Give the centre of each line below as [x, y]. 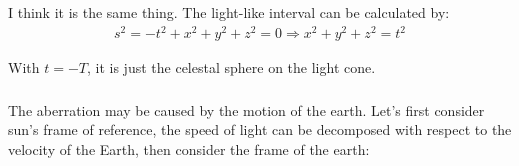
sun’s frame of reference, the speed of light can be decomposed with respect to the [260, 129]
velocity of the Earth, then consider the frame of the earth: [189, 148]
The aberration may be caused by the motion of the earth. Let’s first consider [246, 109]
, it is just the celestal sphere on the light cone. [231, 67]
